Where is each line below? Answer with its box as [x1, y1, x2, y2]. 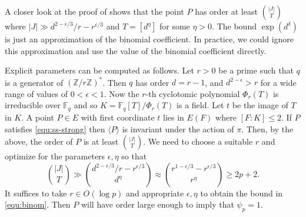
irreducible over [5, 99, 61, 111]
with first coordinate [81, 111, 155, 123]
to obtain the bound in [200, 186, 283, 199]
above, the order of [5, 135, 73, 148]
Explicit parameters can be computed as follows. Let [5, 64, 194, 76]
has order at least [195, 5, 258, 17]
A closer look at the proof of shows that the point [5, 5, 184, 17]
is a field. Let [177, 99, 224, 111]
